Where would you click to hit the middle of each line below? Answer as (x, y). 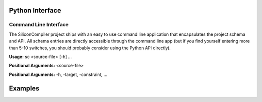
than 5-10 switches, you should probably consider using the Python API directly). (90, 48)
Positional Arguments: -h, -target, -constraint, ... (58, 74)
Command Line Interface (39, 25)
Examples (24, 88)
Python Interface (35, 10)
